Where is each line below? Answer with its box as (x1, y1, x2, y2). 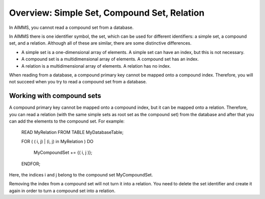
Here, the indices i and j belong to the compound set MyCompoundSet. (9, 172, 153, 177)
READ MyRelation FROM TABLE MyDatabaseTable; (21, 129, 124, 135)
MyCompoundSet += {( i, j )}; (33, 149, 93, 155)
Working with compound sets (9, 92, 102, 100)
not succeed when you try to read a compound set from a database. (9, 79, 147, 85)
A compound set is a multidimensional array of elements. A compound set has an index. (21, 56, 199, 62)
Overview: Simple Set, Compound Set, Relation (9, 7, 205, 18)
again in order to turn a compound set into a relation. (9, 188, 116, 194)
